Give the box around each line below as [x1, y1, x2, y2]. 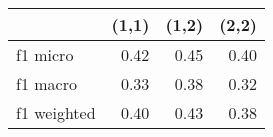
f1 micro [16, 43, 74, 66]
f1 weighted [16, 101, 96, 124]
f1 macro [16, 72, 77, 95]
